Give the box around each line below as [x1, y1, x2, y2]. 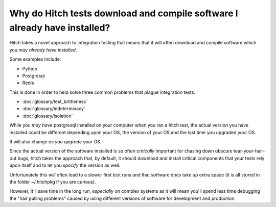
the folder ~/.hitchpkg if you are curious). [9, 178, 97, 185]
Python [22, 65, 38, 71]
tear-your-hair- [233, 148, 265, 154]
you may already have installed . [9, 46, 77, 53]
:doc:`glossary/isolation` [22, 113, 73, 119]
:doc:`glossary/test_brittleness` [22, 98, 88, 105]
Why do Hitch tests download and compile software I [9, 8, 238, 19]
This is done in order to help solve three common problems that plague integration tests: [9, 89, 195, 95]
